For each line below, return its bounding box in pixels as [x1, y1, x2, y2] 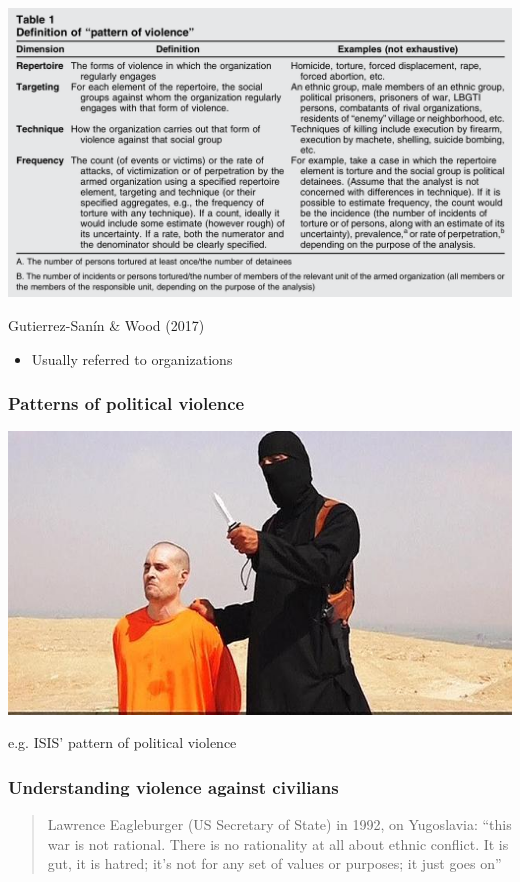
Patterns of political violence [8, 391, 245, 416]
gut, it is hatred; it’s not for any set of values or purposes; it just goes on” [47, 853, 502, 874]
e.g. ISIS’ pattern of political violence [8, 732, 237, 753]
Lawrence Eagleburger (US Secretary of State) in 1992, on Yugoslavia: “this [47, 814, 512, 835]
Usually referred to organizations [31, 348, 233, 369]
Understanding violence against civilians [8, 774, 339, 799]
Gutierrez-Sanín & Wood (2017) [8, 315, 205, 335]
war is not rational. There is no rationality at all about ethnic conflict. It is [47, 833, 509, 854]
